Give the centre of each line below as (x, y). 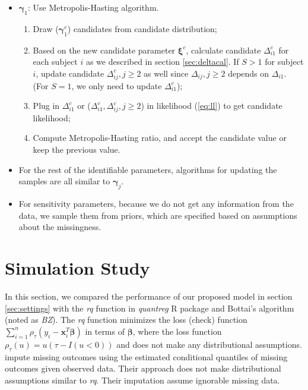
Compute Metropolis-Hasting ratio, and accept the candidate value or (160, 138)
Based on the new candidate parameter (104, 50)
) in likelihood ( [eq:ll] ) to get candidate (212, 106)
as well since (166, 73)
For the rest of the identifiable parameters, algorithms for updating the (148, 169)
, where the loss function (177, 331)
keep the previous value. (77, 150)
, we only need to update (117, 85)
